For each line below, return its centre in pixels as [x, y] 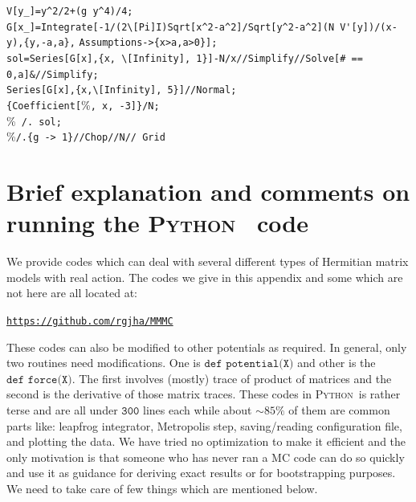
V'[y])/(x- [369, 27]
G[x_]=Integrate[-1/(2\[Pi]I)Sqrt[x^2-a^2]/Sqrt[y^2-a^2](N [171, 27]
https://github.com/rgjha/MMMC [90, 321]
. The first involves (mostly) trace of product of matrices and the [232, 378]
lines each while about [198, 410]
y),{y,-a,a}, [41, 43]
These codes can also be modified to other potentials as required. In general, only [207, 347]
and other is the [336, 363]
